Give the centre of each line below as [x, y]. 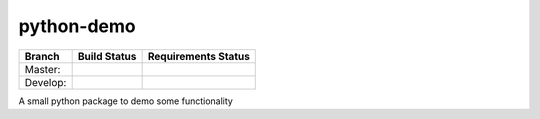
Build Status [107, 56]
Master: [42, 69]
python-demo [77, 26]
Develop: [45, 82]
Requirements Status [198, 56]
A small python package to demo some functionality [126, 101]
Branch [42, 56]
